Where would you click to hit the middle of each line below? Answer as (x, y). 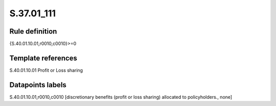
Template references (43, 58)
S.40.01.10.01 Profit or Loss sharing (46, 70)
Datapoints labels (38, 85)
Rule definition (33, 31)
